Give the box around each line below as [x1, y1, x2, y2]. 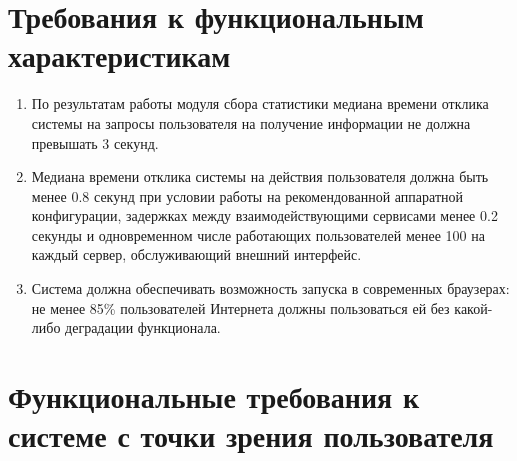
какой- [454, 297, 493, 318]
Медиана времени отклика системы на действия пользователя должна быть [31, 166, 489, 187]
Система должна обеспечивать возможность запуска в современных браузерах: [31, 278, 510, 299]
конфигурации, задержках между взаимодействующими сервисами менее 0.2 [31, 205, 498, 226]
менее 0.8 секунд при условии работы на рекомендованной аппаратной [31, 185, 463, 206]
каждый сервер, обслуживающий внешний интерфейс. [31, 244, 362, 265]
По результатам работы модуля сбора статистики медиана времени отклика [31, 93, 489, 114]
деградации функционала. [65, 317, 221, 338]
